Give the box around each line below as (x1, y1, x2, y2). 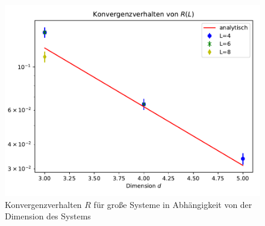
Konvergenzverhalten (5, 198, 82, 210)
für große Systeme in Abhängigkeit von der (93, 198, 252, 210)
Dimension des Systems (5, 210, 91, 222)
